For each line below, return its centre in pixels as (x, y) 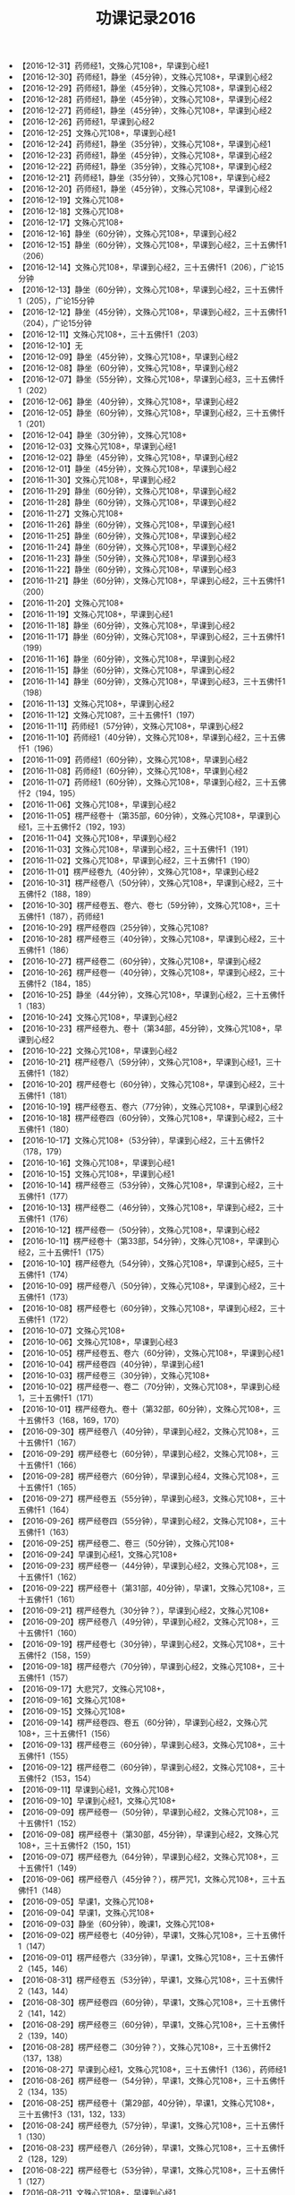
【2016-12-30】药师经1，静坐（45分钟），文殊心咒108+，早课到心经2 (145, 77)
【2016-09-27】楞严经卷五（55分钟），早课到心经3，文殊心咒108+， (144, 1499)
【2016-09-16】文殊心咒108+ (72, 1700)
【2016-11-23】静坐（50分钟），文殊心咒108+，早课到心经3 (127, 558)
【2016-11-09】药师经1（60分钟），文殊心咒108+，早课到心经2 (133, 760)
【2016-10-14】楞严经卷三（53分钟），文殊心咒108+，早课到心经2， (143, 1185)
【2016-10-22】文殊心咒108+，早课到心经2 (97, 1051)
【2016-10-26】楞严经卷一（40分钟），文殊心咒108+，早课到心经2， (143, 973)
